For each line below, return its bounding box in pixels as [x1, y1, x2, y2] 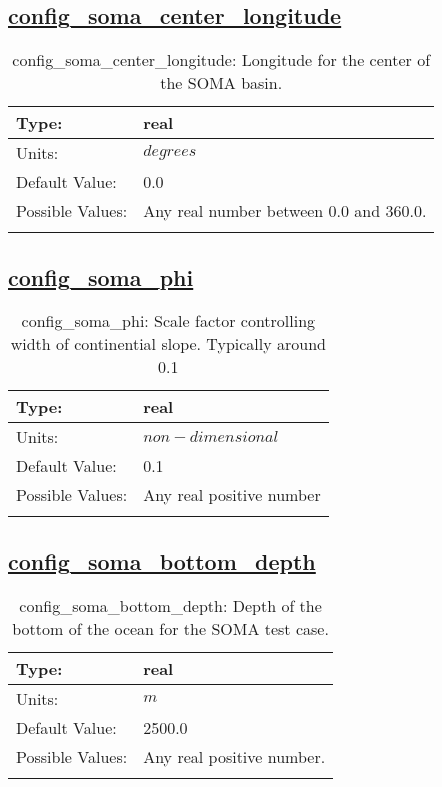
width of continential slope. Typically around [10, 332, 326, 356]
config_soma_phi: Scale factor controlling [21, 309, 316, 333]
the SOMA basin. [160, 71, 283, 95]
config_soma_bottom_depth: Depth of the [19, 593, 322, 617]
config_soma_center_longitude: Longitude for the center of [12, 48, 431, 72]
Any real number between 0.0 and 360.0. [143, 199, 427, 223]
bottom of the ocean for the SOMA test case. [12, 616, 329, 640]
